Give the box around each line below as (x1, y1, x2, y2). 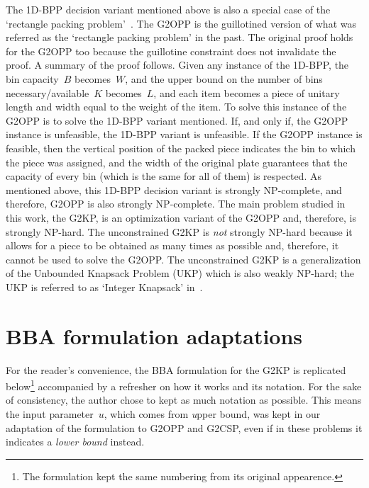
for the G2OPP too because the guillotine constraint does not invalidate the (6, 43, 336, 58)
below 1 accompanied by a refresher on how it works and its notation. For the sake (6, 377, 362, 393)
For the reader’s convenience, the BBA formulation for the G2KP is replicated (6, 362, 346, 377)
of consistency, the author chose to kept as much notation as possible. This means (6, 392, 362, 407)
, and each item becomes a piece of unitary (153, 85, 340, 100)
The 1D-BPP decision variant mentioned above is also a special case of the (6, 2, 331, 16)
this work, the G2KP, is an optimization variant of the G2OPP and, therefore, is (6, 210, 356, 225)
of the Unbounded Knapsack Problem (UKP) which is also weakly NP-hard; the (6, 266, 354, 280)
